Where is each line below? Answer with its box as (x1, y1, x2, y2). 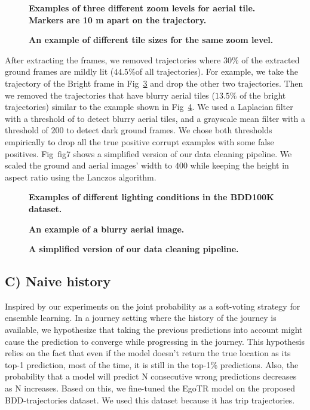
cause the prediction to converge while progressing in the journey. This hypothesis (5, 335, 305, 347)
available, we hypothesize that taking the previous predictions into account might (5, 323, 303, 336)
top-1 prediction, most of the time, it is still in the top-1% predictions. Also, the (5, 358, 299, 371)
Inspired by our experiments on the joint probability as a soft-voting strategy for (5, 299, 300, 312)
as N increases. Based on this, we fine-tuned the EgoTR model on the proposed (5, 382, 296, 394)
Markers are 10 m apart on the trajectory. (29, 13, 207, 26)
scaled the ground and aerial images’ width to (5, 159, 173, 172)
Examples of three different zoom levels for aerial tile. (29, 2, 256, 14)
